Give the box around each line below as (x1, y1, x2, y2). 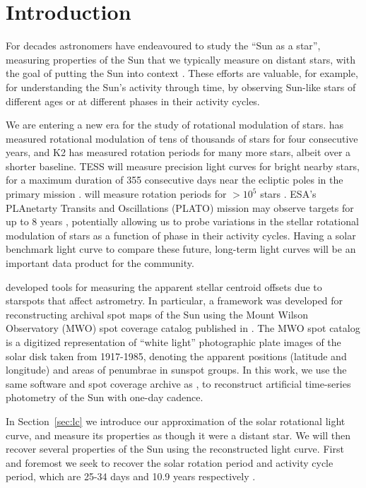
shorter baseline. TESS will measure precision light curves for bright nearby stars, (6, 158, 360, 173)
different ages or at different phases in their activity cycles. (6, 93, 260, 108)
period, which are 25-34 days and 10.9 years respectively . (6, 469, 256, 484)
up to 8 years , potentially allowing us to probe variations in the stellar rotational (6, 214, 359, 229)
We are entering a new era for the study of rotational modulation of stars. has (6, 117, 344, 132)
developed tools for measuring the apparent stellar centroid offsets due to (6, 279, 322, 294)
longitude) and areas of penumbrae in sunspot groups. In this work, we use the (6, 362, 347, 377)
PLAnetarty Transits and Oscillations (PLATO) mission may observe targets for (6, 200, 354, 215)
